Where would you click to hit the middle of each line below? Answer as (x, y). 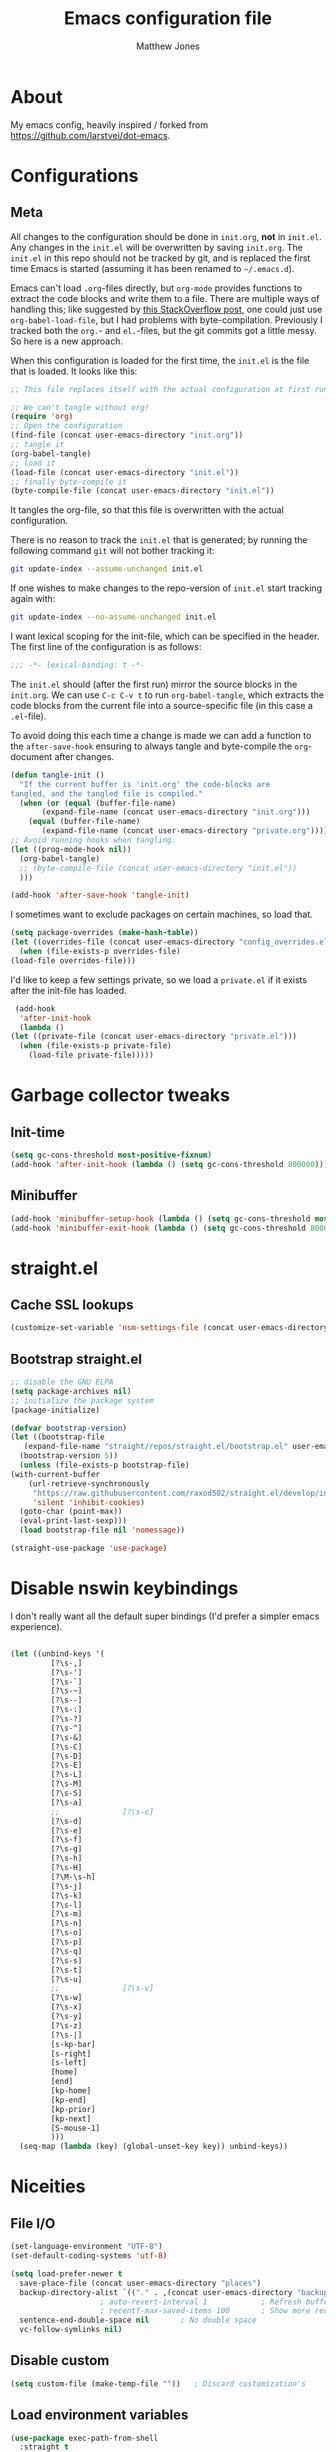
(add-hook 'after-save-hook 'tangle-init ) (100, 895)
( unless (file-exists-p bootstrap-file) (104, 1465)
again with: (33, 599)
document (31, 756)
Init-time (37, 1132)
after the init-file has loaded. (68, 990)
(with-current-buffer (55, 1474)
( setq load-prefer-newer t (66, 2273)
